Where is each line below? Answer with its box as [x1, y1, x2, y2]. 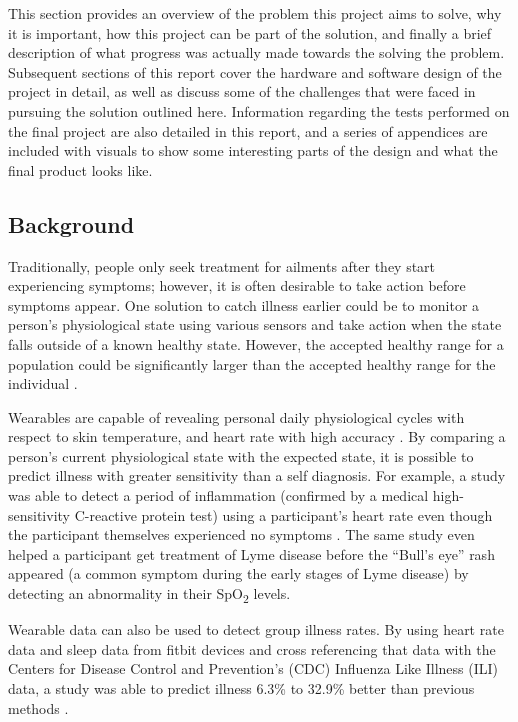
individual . [8, 373, 78, 394]
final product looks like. [8, 159, 153, 180]
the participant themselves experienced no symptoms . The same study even [8, 524, 475, 545]
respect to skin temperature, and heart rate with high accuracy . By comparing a [8, 426, 506, 447]
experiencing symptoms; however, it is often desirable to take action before [8, 275, 466, 296]
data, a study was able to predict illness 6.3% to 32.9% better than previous [8, 677, 475, 698]
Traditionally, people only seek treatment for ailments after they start [8, 255, 436, 276]
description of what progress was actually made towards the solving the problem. [8, 42, 505, 63]
